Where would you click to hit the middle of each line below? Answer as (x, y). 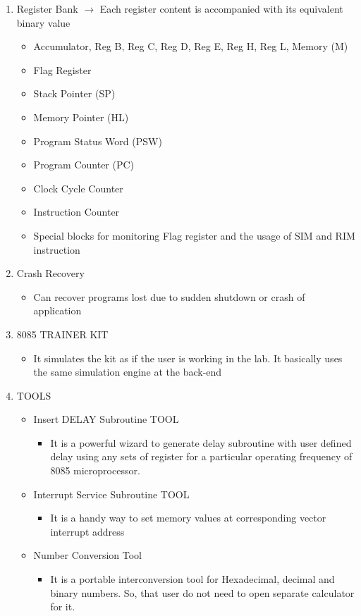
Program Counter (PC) (84, 165)
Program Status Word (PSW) (98, 141)
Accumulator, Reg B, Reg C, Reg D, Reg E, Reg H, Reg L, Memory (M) (191, 46)
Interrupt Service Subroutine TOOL (111, 494)
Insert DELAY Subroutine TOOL (106, 419)
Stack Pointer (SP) (74, 93)
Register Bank (47, 8)
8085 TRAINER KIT (62, 334)
